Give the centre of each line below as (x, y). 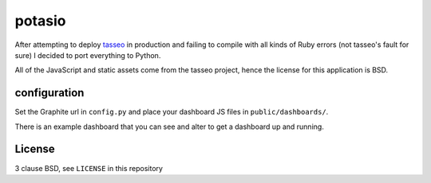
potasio (40, 21)
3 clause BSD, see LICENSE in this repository (89, 168)
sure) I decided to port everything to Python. (88, 55)
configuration (49, 93)
